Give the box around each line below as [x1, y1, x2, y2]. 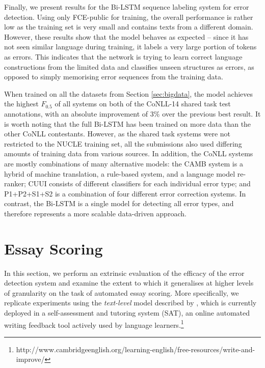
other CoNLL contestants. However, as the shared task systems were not [4, 128, 231, 139]
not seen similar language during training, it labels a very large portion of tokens [4, 41, 257, 52]
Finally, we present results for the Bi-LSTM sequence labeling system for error [4, 2, 249, 12]
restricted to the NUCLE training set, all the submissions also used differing [4, 138, 242, 149]
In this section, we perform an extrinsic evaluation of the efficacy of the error [4, 267, 245, 278]
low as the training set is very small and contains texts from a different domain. [4, 21, 253, 32]
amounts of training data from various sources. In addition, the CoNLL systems [4, 148, 253, 159]
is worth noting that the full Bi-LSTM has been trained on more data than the [4, 118, 251, 129]
